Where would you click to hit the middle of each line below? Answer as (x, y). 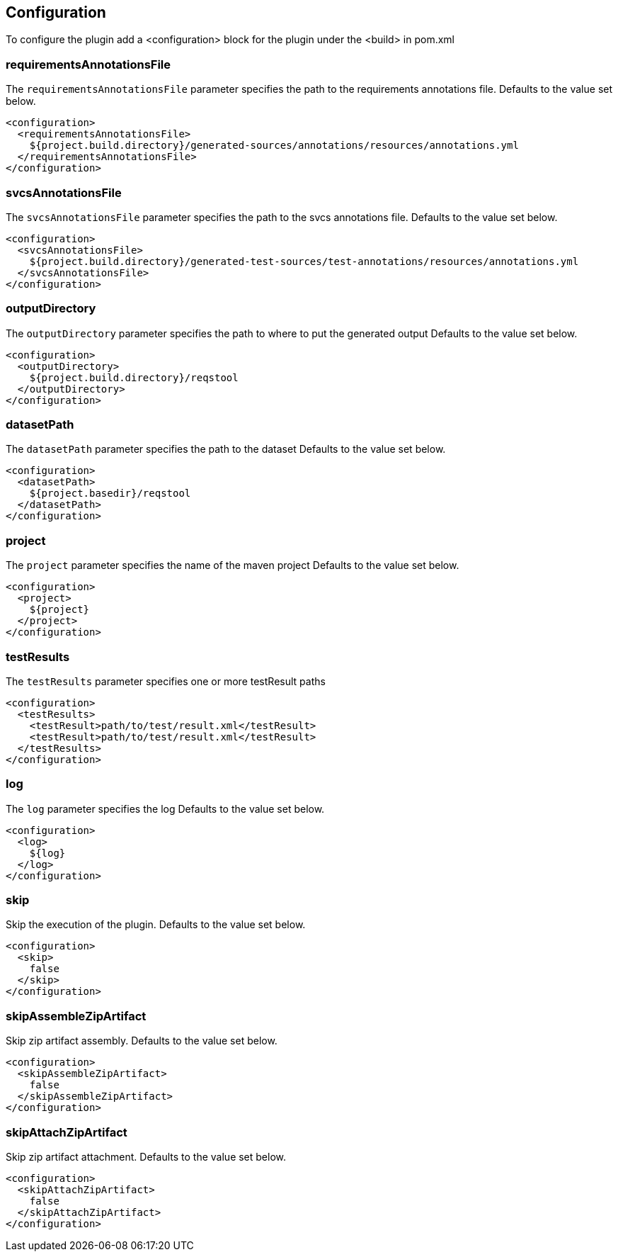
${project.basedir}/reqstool (110, 494)
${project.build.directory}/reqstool (134, 377)
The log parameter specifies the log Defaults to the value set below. (165, 808)
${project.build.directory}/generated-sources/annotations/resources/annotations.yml (274, 146)
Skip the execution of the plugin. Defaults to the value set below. (156, 925)
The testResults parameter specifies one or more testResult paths (166, 681)
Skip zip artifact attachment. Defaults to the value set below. (146, 1156)
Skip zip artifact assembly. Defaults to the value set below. (142, 1041)
